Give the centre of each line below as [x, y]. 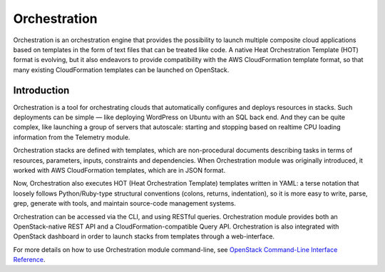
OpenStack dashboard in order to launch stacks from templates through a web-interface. [144, 236]
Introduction [41, 90]
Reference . [29, 260]
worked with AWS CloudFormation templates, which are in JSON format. [119, 170]
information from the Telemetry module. [72, 137]
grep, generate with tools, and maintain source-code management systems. [125, 203]
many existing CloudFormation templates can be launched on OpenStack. [121, 70]
